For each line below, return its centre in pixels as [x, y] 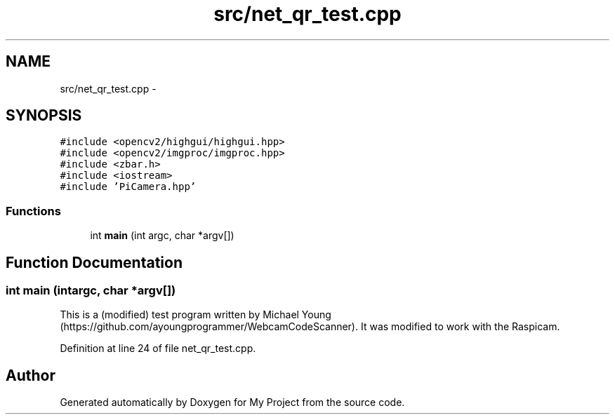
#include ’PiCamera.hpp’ [128, 187]
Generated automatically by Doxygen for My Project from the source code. [232, 402]
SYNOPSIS [44, 116]
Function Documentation [94, 262]
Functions [33, 211]
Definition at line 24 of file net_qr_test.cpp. [158, 348]
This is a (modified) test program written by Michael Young [196, 315]
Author [31, 375]
